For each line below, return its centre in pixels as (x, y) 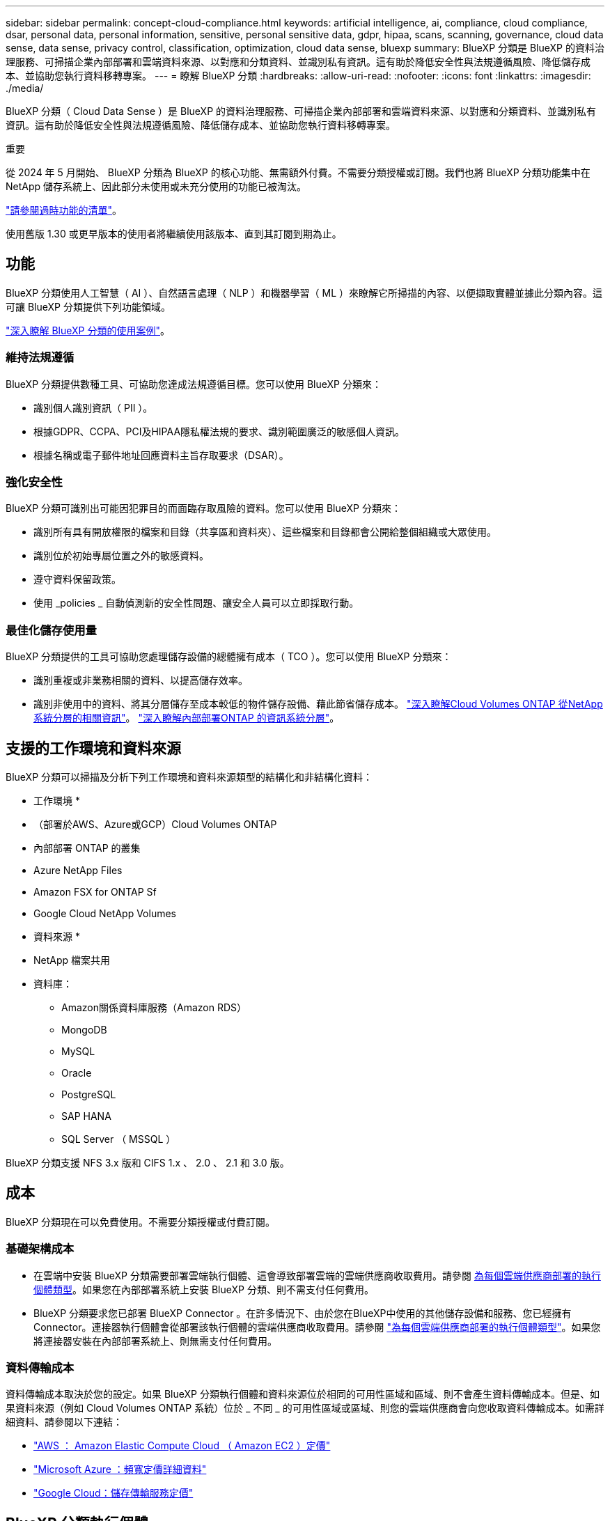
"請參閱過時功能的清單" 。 (64, 210)
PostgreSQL (89, 1094)
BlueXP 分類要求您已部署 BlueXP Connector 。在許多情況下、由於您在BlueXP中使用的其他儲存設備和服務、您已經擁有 (303, 1313)
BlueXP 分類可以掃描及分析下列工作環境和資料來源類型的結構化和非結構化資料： (189, 777)
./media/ (25, 88)
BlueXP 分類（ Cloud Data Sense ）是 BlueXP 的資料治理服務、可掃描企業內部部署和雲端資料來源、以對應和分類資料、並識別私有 (301, 111)
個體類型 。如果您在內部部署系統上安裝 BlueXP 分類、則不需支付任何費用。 (204, 1289)
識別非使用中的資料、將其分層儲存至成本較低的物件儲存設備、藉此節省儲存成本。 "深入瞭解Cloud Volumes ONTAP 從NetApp (318, 704)
